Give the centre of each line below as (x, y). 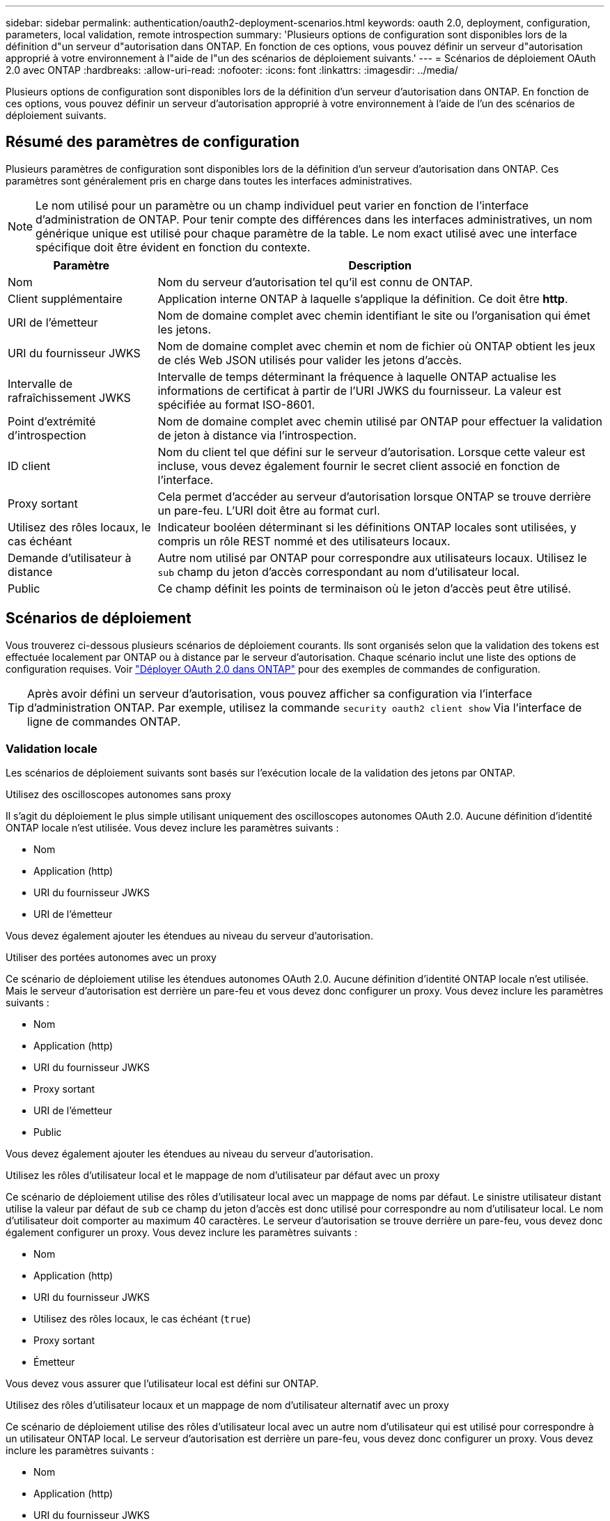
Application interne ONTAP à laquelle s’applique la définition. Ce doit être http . (363, 298)
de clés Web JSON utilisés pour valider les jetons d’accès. (310, 360)
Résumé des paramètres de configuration (153, 142)
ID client (29, 466)
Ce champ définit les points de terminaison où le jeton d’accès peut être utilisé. (365, 588)
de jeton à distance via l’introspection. (257, 435)
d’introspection (47, 435)
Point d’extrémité (52, 421)
